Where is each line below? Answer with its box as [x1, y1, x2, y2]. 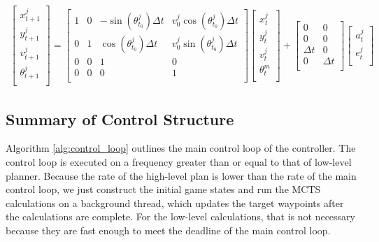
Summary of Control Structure [6, 108, 234, 129]
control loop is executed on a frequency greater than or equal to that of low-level [6, 154, 352, 169]
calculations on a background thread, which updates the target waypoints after [6, 195, 344, 210]
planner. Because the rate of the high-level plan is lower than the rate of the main [6, 168, 357, 183]
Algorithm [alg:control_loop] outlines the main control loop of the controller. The [6, 141, 356, 155]
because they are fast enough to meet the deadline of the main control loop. [6, 222, 331, 237]
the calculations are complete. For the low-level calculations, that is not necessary [6, 209, 355, 224]
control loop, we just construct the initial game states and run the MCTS [6, 182, 321, 197]
